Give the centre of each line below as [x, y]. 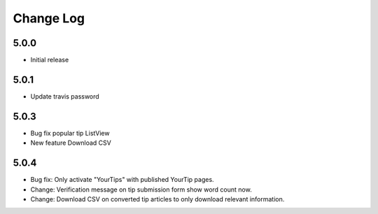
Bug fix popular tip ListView [70, 133]
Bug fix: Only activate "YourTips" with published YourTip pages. [122, 180]
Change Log [49, 18]
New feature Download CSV [71, 143]
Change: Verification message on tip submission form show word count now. [141, 190]
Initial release [50, 60]
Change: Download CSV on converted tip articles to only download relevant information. [157, 199]
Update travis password [65, 96]
